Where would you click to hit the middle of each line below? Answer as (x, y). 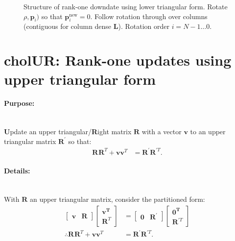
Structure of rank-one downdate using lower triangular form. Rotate (126, 6)
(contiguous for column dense (68, 26)
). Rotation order (144, 26)
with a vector (162, 131)
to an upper (208, 131)
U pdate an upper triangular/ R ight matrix (68, 131)
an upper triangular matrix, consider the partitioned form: (117, 199)
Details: (17, 171)
